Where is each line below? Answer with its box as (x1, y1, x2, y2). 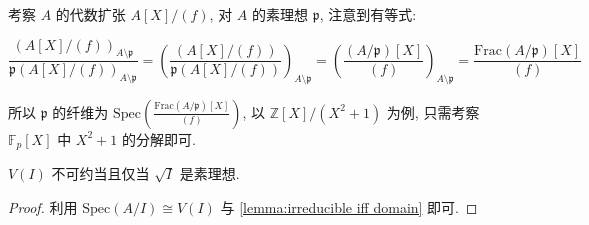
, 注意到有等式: (319, 4, 417, 24)
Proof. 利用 (8, 196, 78, 217)
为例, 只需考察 (386, 101, 480, 122)
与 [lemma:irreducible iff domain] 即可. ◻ (220, 196, 478, 217)
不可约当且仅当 (51, 163, 150, 184)
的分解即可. (121, 128, 196, 149)
